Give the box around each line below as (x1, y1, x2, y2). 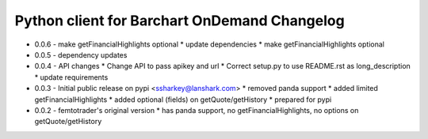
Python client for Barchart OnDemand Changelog (14, 12, 345, 29)
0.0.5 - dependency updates (34, 50, 128, 59)
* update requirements (34, 72, 109, 82)
